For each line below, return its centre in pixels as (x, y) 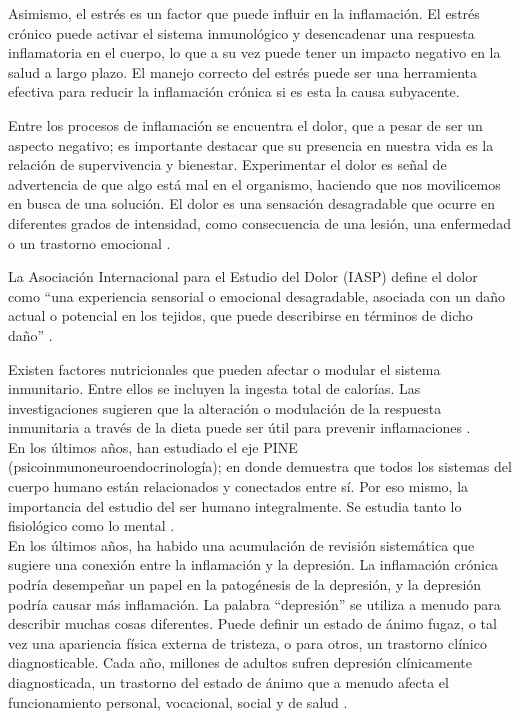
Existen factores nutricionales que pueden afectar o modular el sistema (224, 368)
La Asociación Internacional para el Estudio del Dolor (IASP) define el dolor (243, 276)
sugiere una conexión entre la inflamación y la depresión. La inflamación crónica (253, 564)
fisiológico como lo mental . (91, 525)
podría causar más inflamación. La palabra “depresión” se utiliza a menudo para (254, 603)
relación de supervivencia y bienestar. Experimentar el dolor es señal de (227, 164)
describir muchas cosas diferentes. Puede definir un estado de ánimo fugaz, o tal (252, 623)
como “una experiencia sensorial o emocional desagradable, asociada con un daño (257, 295)
